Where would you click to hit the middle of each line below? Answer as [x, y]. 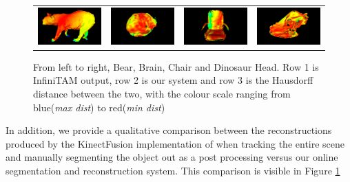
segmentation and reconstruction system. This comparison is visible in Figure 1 [173, 170]
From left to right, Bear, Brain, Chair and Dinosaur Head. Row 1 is [176, 66]
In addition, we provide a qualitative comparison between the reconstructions [169, 130]
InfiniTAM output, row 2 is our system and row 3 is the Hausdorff [173, 80]
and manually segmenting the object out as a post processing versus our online [172, 157]
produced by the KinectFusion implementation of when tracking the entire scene [175, 143]
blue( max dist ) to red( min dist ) [99, 107]
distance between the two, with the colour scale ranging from [162, 93]
